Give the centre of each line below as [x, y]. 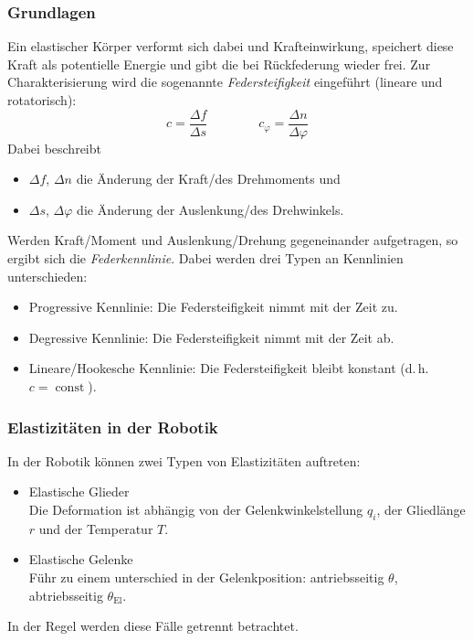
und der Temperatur [96, 528]
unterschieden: [47, 276]
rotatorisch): [42, 100]
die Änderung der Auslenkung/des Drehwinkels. [210, 209]
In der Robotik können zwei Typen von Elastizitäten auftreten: [184, 460]
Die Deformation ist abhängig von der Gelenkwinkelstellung [196, 509]
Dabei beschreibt [54, 148]
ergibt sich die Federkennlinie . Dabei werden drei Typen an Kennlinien [205, 258]
